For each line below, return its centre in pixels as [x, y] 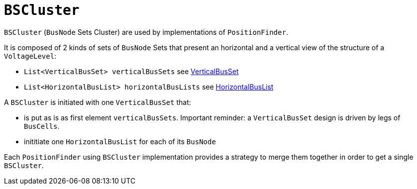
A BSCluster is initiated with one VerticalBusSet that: [98, 102]
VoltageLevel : [30, 56]
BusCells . [42, 126]
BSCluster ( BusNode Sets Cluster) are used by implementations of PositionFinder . [146, 32]
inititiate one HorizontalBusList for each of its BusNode [120, 141]
